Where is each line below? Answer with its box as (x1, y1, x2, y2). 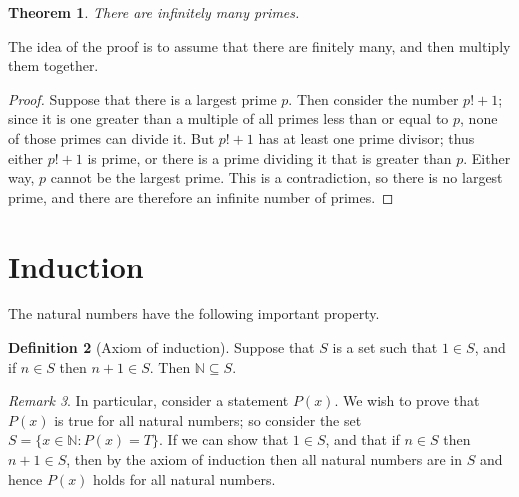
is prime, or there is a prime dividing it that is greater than (87, 147, 452, 168)
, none (460, 108, 498, 129)
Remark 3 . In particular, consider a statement (8, 390, 289, 411)
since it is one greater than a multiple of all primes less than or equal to (8, 108, 449, 129)
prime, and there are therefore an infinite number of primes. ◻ (8, 186, 394, 207)
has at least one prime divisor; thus (258, 127, 475, 148)
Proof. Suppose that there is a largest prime (8, 88, 277, 109)
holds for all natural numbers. (93, 468, 276, 489)
